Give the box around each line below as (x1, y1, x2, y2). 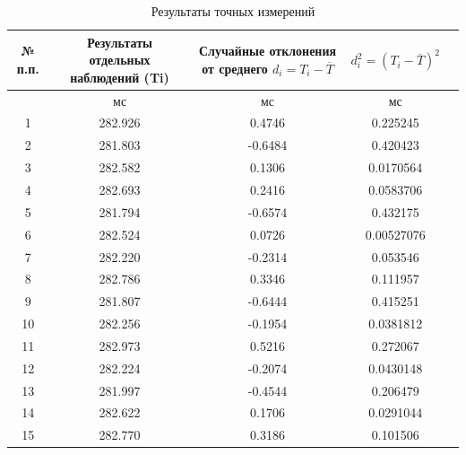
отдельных (89, 50, 151, 69)
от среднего (202, 58, 268, 77)
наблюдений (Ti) (70, 67, 169, 86)
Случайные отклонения (198, 41, 337, 60)
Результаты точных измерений (151, 2, 315, 20)
